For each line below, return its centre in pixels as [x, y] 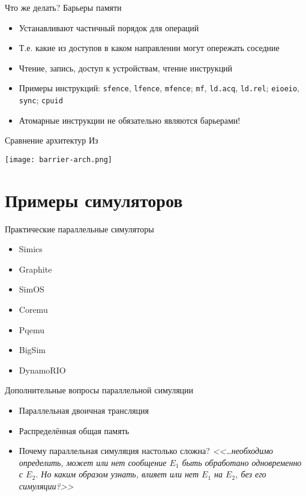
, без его [251, 474]
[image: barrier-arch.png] [58, 159]
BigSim [32, 350]
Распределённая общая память [74, 430]
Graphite [35, 269]
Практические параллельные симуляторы [79, 228]
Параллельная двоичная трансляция [84, 410]
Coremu [33, 310]
